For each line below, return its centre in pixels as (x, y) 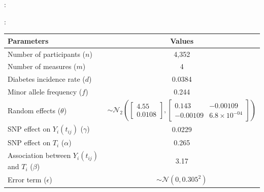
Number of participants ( (47, 54)
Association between (39, 155)
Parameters (28, 40)
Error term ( (27, 180)
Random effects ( (34, 110)
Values (182, 40)
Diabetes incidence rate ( (46, 79)
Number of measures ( (42, 66)
